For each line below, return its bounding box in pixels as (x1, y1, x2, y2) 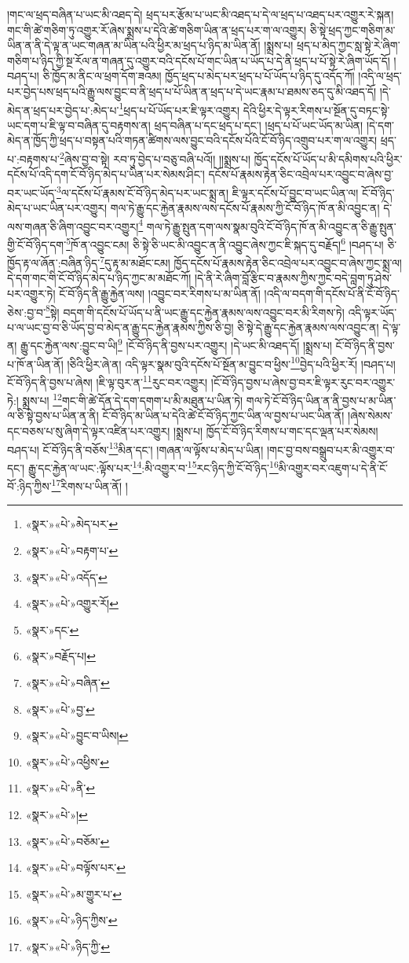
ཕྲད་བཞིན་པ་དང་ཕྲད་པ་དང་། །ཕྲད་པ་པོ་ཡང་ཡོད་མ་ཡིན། (154, 116, 363, 133)
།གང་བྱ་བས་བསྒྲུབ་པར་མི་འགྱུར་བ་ (267, 441, 395, 458)
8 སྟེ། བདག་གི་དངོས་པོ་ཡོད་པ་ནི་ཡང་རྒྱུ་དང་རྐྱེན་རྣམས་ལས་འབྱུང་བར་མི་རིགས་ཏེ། (46, 301, 345, 320)
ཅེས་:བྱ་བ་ (7, 303, 46, 320)
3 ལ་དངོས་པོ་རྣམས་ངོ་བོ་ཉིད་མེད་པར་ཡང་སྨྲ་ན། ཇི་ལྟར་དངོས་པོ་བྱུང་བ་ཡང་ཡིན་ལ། (57, 182, 359, 200)
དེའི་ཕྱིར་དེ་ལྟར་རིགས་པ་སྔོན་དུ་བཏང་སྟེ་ (243, 101, 390, 118)
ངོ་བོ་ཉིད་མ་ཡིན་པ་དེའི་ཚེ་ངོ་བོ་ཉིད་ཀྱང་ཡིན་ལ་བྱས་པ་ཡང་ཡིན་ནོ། (102, 407, 345, 424)
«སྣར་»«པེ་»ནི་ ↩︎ (25, 780, 95, 796)
